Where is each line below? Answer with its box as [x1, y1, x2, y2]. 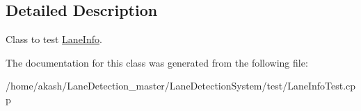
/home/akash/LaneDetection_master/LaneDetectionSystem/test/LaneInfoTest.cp [6, 78, 356, 93]
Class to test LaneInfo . [6, 32, 102, 46]
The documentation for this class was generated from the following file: [6, 55, 308, 69]
